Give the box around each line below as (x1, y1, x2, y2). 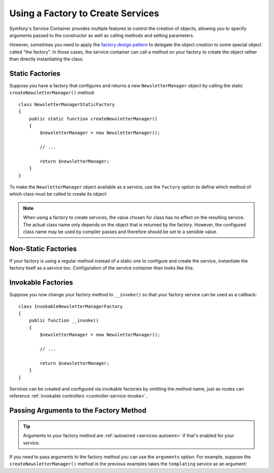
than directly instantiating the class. (9, 56, 84, 62)
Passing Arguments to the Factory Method (9, 406, 147, 415)
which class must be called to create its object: (9, 191, 108, 197)
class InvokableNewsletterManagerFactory (18, 303, 123, 309)
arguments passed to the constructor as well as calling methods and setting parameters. (9, 32, 195, 38)
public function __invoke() (28, 318, 99, 324)
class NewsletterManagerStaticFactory (18, 102, 115, 107)
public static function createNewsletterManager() (28, 116, 158, 121)
